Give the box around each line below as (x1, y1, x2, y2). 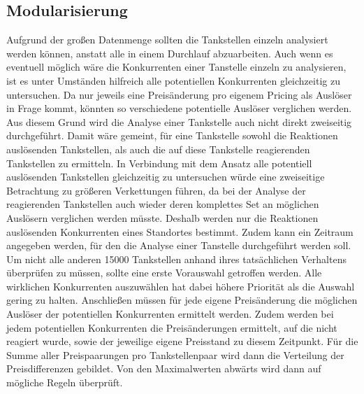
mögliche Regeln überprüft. (6, 375, 123, 390)
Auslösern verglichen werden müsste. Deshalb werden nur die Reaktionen (6, 210, 319, 225)
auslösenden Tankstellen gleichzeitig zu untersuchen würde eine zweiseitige (6, 169, 325, 184)
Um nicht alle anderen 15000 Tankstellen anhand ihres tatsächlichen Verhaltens (6, 251, 347, 266)
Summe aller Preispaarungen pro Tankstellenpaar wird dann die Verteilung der (6, 347, 344, 362)
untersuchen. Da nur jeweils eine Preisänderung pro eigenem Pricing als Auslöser (6, 87, 352, 101)
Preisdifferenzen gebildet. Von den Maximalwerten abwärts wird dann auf (6, 361, 321, 376)
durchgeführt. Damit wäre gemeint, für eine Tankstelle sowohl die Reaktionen (6, 128, 338, 143)
